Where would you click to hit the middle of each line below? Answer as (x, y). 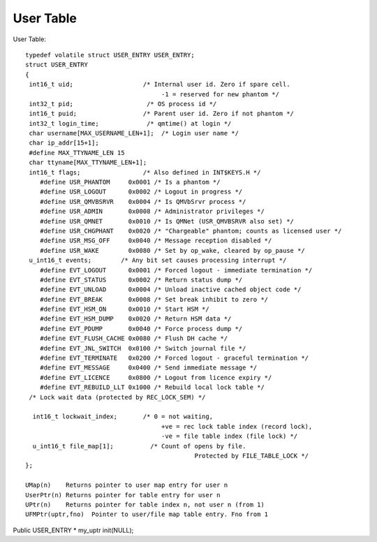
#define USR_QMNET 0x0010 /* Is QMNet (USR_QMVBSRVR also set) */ (167, 221)
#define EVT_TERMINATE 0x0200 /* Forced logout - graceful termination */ (174, 358)
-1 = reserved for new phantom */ (220, 94)
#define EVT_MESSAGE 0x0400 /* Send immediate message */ (148, 368)
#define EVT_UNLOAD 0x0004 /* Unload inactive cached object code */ (170, 290)
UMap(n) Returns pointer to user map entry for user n (127, 485)
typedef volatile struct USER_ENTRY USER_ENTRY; (110, 55)
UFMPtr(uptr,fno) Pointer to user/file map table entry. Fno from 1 (147, 514)
